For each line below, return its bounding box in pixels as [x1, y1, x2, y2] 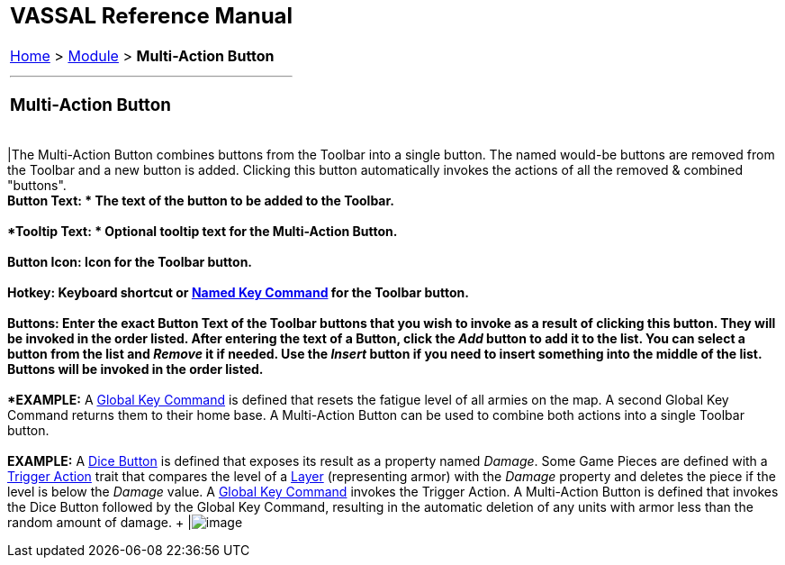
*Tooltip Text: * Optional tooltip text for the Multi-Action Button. [7, 223, 398, 240]
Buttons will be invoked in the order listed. [7, 361, 264, 378]
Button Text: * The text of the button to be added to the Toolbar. [7, 193, 394, 209]
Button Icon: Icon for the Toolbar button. [7, 254, 253, 270]
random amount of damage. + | [7, 515, 192, 531]
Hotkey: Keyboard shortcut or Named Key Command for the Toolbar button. [7, 285, 469, 301]
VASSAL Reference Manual [10, 3, 293, 29]
